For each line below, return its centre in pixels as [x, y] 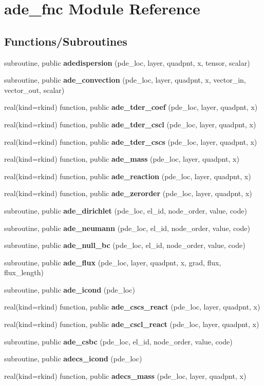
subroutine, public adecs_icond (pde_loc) [73, 359]
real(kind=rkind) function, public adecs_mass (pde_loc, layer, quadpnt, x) [125, 376]
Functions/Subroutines [66, 41]
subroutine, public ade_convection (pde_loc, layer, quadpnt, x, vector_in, [125, 80]
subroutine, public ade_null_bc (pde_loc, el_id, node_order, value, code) [125, 245]
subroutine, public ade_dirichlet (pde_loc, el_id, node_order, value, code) [126, 210]
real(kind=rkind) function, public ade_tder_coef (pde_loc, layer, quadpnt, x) [131, 107]
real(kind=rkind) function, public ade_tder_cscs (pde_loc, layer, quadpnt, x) [131, 141]
